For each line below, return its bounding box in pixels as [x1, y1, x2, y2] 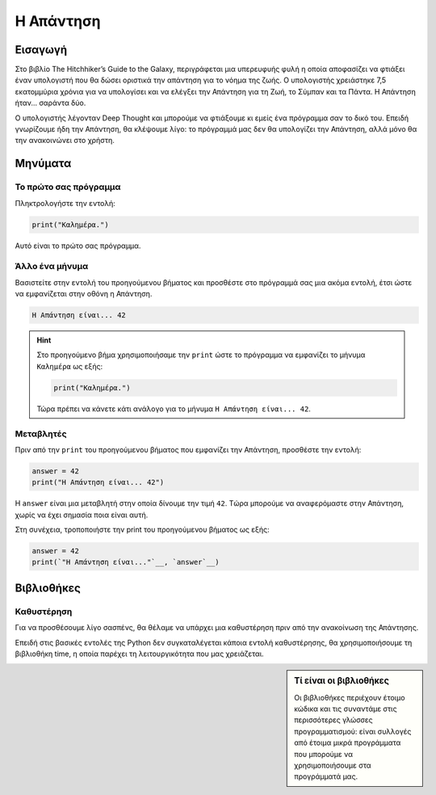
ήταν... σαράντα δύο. [15, 98, 86, 108]
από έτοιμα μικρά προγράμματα [294, 738, 401, 747]
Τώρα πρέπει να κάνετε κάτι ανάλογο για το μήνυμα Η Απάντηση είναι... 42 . [36, 404, 311, 414]
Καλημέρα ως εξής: [36, 361, 103, 371]
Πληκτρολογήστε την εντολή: [15, 198, 116, 208]
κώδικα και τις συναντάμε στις [294, 704, 397, 714]
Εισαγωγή [15, 43, 68, 57]
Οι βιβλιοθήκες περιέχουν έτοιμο [294, 692, 405, 702]
